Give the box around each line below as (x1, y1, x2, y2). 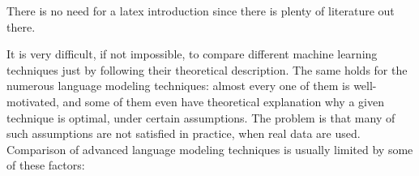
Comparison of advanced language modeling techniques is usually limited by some (6, 140, 413, 157)
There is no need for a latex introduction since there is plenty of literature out (6, 2, 395, 19)
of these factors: (6, 157, 85, 174)
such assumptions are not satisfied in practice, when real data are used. (6, 125, 361, 142)
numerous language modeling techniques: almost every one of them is (6, 77, 350, 94)
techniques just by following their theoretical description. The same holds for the (6, 61, 408, 78)
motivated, (6, 92, 59, 109)
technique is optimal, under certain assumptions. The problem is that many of (6, 109, 395, 126)
